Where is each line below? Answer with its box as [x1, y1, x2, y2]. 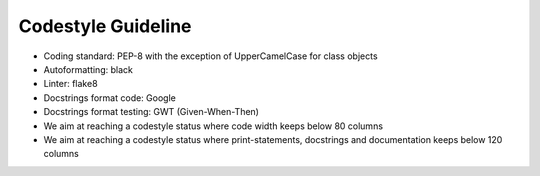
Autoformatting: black [43, 63, 134, 75]
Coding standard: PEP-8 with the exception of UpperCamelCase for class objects [43, 50, 379, 62]
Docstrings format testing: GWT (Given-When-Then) [43, 106, 260, 118]
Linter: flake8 [43, 78, 99, 90]
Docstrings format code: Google [43, 91, 177, 104]
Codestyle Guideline [18, 15, 192, 37]
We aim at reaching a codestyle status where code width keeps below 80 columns [43, 120, 384, 132]
